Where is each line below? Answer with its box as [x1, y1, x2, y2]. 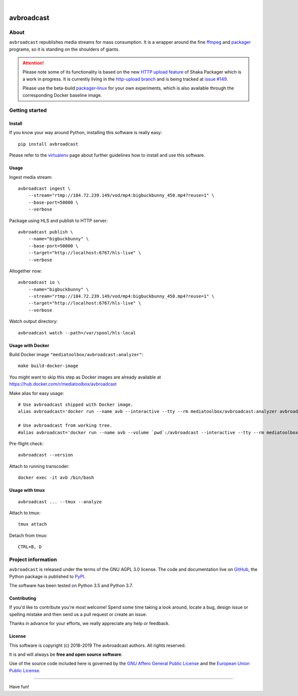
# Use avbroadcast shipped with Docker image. [18, 402, 134, 407]
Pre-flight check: [9, 440, 44, 447]
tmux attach [18, 522, 47, 527]
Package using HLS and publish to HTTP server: [9, 218, 108, 224]
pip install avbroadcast [18, 141, 78, 147]
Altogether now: [9, 268, 42, 274]
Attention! [22, 60, 44, 66]
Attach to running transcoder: [9, 463, 70, 469]
